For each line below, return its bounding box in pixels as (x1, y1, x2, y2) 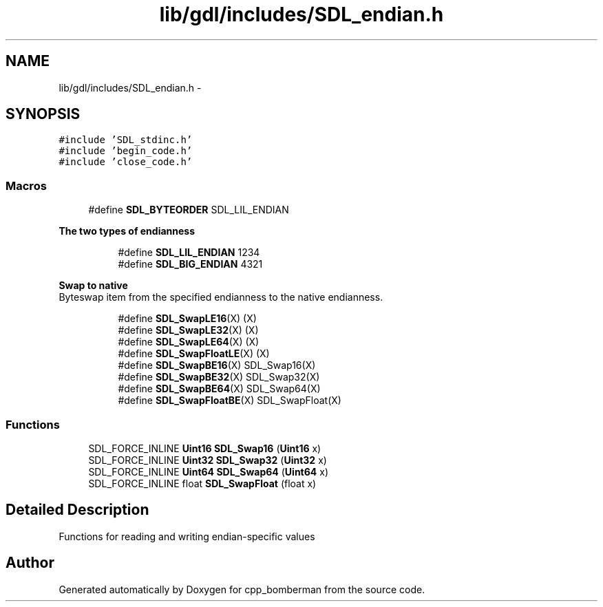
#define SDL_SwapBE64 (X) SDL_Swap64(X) (118, 383, 321, 395)
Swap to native (59, 279, 128, 292)
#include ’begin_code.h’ (59, 145, 193, 157)
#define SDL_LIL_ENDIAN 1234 (118, 246, 260, 259)
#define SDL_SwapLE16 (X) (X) (118, 312, 257, 325)
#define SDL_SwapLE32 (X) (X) (118, 324, 259, 337)
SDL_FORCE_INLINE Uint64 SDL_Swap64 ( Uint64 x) (88, 465, 328, 478)
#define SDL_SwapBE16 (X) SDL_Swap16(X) (118, 359, 316, 372)
